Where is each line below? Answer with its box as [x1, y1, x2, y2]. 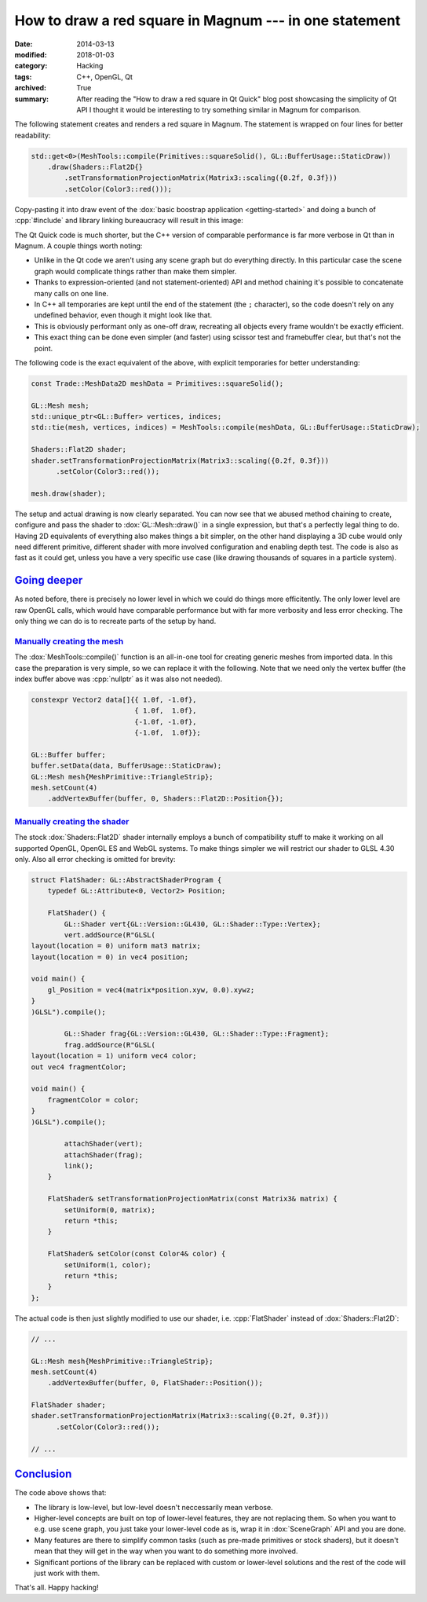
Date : [14, 39, 33, 49]
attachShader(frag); [64, 1150, 144, 1159]
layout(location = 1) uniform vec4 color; [31, 1051, 197, 1061]
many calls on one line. [34, 288, 109, 298]
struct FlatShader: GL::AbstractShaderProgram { [31, 875, 222, 884]
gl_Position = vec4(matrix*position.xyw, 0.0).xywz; [47, 985, 255, 994]
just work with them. [34, 1568, 100, 1578]
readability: [14, 130, 51, 140]
